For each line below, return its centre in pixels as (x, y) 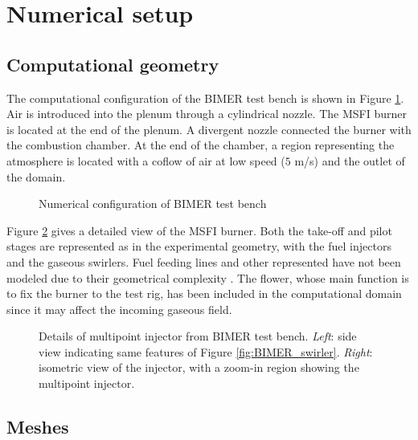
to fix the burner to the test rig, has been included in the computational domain (204, 293)
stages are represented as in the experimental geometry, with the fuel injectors (199, 246)
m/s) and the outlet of (350, 160)
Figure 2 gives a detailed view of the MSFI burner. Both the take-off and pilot (199, 230)
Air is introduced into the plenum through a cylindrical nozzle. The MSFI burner (207, 114)
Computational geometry (113, 64)
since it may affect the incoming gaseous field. (119, 309)
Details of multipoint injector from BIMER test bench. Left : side (198, 336)
